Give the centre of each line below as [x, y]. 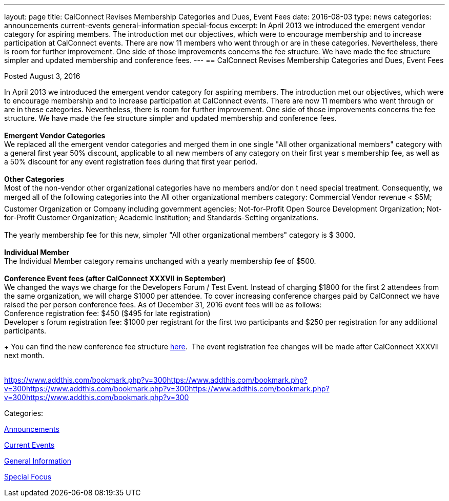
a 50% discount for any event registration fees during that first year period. [131, 162]
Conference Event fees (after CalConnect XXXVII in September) [115, 278]
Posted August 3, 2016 [42, 76]
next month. [24, 355]
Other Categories [34, 179]
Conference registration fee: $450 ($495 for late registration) [107, 313]
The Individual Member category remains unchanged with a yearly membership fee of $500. [160, 261]
